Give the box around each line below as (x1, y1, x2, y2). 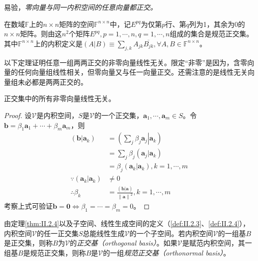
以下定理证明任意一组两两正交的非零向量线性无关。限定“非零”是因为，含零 (4, 57, 248, 67)
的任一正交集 (36, 228, 79, 238)
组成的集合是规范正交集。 (170, 28, 254, 39)
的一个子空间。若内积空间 (129, 228, 213, 238)
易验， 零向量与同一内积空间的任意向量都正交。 (4, 2, 157, 12)
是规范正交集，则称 (23, 247, 86, 258)
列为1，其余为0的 (189, 18, 245, 29)
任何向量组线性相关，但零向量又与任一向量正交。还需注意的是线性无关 (17, 67, 248, 77)
